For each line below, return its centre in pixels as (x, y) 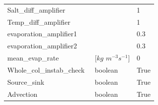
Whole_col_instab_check (46, 69)
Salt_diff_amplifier (36, 9)
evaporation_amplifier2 (42, 46)
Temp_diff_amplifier (39, 22)
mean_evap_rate (33, 58)
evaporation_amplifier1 (42, 34)
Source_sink (26, 82)
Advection (22, 94)
